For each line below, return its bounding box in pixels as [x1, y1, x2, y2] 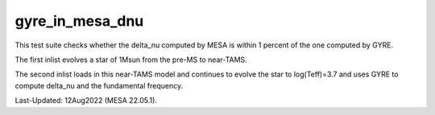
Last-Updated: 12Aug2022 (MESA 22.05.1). [14, 96, 157, 105]
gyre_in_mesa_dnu [14, 12, 144, 30]
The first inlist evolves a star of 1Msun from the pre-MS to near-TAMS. [14, 55, 247, 64]
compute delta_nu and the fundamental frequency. [14, 80, 184, 90]
